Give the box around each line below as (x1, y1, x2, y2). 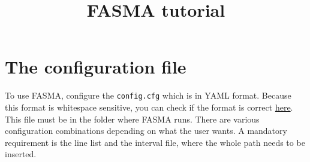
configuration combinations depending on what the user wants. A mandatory (5, 124, 287, 137)
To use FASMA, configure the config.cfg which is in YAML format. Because (5, 89, 291, 102)
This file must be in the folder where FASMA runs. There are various (5, 112, 260, 125)
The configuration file (5, 54, 186, 79)
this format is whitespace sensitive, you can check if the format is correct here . (5, 100, 293, 113)
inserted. (5, 148, 37, 160)
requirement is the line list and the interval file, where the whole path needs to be (5, 136, 305, 148)
